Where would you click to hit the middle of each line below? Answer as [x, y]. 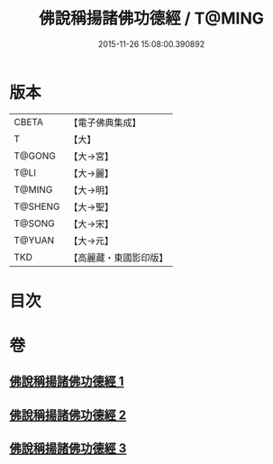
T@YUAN [34, 240]
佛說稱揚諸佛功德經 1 [67, 382]
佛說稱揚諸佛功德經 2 [68, 415]
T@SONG [35, 223]
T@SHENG [37, 206]
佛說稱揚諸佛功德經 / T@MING [151, 18]
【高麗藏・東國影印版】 [118, 258]
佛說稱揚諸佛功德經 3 [68, 448]
